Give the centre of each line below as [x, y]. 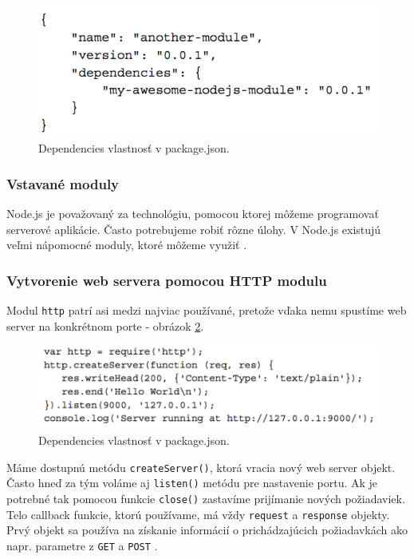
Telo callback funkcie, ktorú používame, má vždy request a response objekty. [198, 514]
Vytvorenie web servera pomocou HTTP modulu [167, 280]
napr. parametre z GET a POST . [82, 545]
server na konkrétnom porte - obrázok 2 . [105, 325]
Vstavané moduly [63, 183]
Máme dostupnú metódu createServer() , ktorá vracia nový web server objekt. [201, 467]
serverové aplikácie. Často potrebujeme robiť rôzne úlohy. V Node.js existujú [194, 229]
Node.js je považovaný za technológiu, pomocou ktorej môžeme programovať [193, 214]
